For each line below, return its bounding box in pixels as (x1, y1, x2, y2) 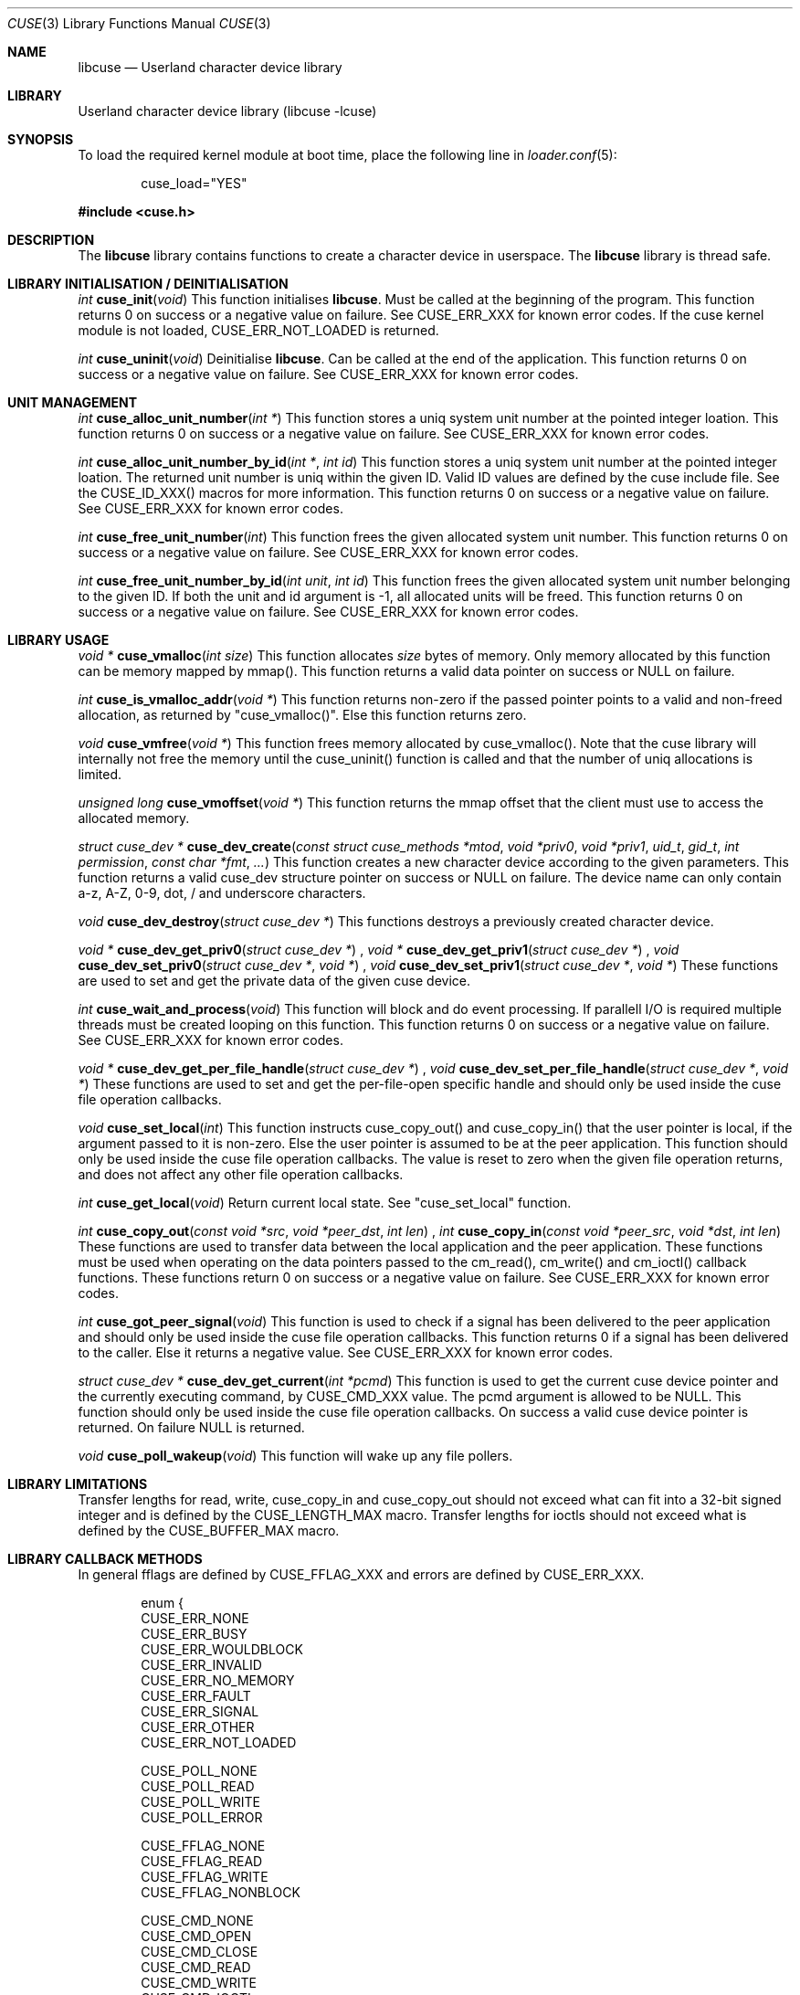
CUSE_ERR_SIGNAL (141, 1704, 259, 1719)
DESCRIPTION (7, 232, 95, 248)
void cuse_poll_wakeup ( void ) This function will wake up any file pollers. (78, 1448, 513, 1463)
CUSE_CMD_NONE (141, 1913, 254, 1928)
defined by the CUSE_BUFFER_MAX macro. (78, 1523, 340, 1538)
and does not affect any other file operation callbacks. (78, 1166, 404, 1182)
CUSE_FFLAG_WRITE (141, 1869, 268, 1884)
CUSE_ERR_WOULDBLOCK (141, 1641, 303, 1657)
